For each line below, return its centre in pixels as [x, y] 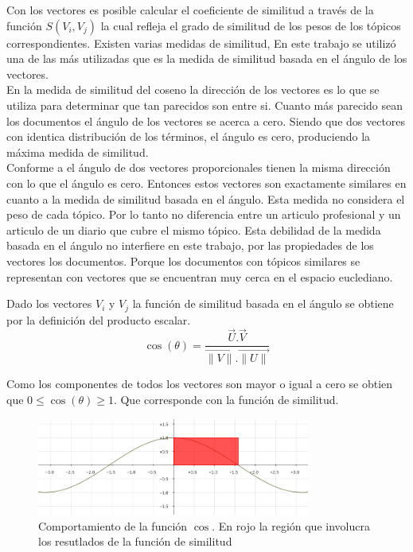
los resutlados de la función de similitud [135, 541]
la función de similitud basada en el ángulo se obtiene [263, 303]
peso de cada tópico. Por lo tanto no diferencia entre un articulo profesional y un [204, 214]
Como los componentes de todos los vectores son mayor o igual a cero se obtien [200, 384]
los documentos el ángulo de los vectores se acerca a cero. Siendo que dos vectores [206, 121]
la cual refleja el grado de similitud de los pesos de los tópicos [251, 25]
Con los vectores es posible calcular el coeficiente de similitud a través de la [190, 10]
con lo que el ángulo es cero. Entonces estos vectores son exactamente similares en [206, 183]
